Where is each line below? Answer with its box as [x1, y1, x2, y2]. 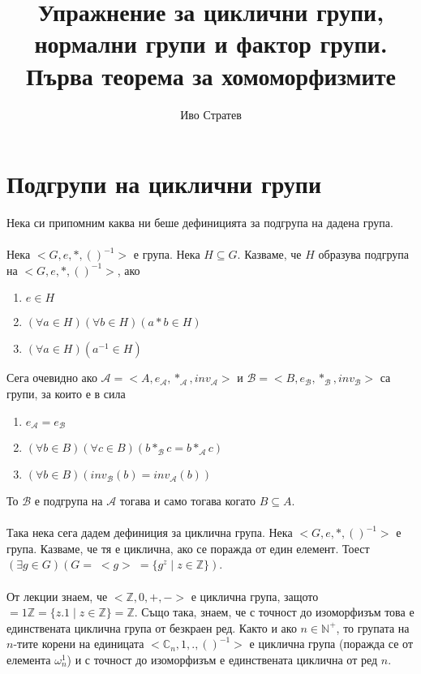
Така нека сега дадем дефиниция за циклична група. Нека [6, 524, 293, 541]
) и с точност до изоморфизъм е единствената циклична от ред [67, 650, 378, 668]
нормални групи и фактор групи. [34, 27, 388, 60]
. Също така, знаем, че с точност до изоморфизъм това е [134, 603, 415, 620]
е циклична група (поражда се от [249, 635, 414, 652]
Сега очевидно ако [6, 369, 97, 386]
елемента [6, 650, 51, 668]
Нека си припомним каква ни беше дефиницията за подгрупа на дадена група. [6, 214, 393, 231]
